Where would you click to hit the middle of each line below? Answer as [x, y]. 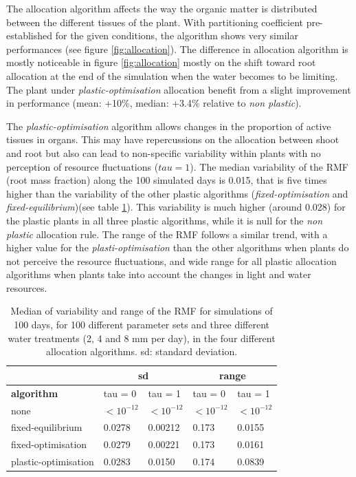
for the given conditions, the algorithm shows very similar [177, 35]
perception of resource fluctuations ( [82, 166]
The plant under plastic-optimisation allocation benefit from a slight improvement [179, 89]
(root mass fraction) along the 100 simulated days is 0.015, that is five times [167, 180]
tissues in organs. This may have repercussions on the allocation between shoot [173, 139]
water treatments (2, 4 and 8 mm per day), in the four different [142, 338]
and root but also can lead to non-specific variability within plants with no [164, 152]
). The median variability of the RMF [269, 166]
